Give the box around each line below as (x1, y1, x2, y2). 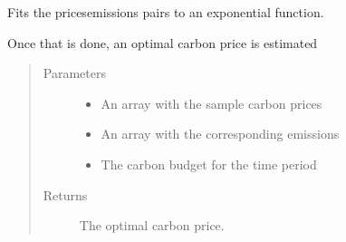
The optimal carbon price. (79, 216, 225, 235)
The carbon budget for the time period (101, 154, 317, 173)
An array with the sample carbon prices (101, 93, 322, 112)
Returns (43, 185, 88, 204)
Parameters (43, 63, 106, 82)
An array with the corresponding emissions (101, 124, 340, 143)
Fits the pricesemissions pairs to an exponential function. (7, 3, 324, 21)
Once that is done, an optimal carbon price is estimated (7, 33, 318, 52)
